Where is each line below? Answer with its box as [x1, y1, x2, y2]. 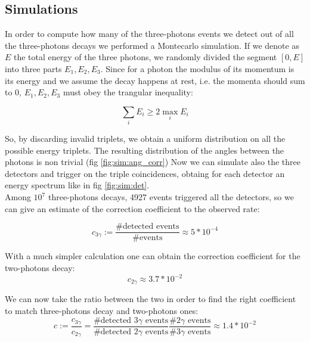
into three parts [5, 62, 62, 74]
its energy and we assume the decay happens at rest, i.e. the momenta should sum [5, 74, 305, 86]
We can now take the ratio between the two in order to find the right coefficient [5, 293, 296, 305]
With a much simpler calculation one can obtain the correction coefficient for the [5, 250, 300, 262]
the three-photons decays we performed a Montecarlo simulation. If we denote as [5, 39, 299, 51]
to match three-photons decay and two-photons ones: [5, 304, 199, 317]
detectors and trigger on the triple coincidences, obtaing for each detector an [5, 167, 285, 179]
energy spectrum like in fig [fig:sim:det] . [5, 179, 150, 191]
